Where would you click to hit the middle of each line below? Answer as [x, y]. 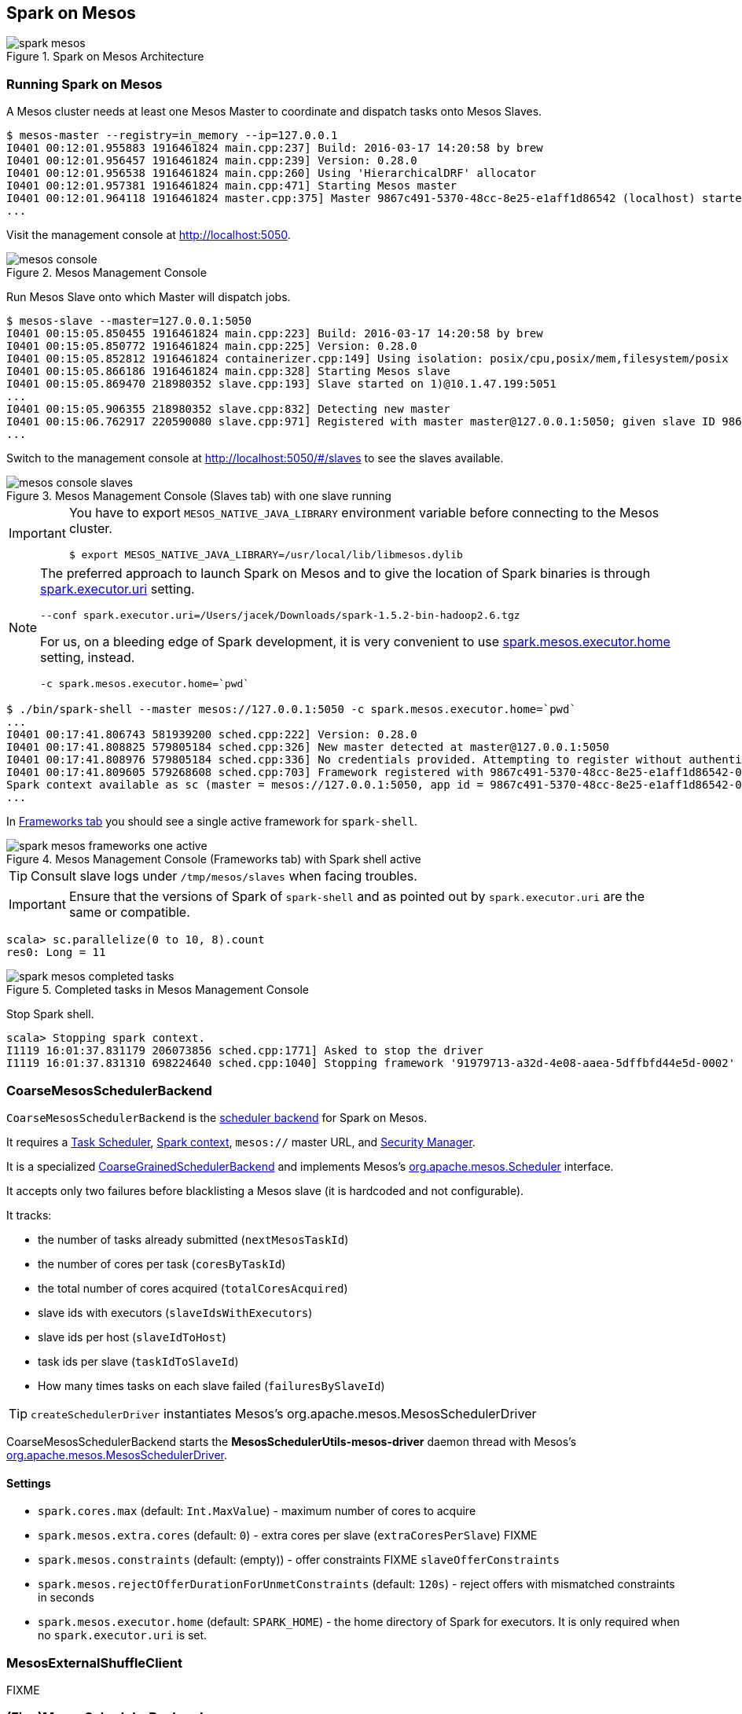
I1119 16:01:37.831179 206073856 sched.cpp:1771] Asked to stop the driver [245, 1051]
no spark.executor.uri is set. [123, 1635]
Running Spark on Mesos [84, 84]
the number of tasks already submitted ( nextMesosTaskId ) [193, 1239]
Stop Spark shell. [50, 1014]
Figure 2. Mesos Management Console [107, 273]
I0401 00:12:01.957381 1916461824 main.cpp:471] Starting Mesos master [232, 186]
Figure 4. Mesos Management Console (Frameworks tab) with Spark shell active [214, 859]
